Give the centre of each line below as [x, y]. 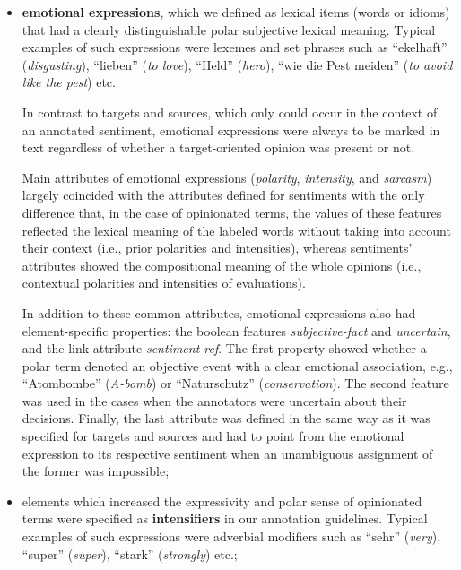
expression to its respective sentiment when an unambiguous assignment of [227, 453]
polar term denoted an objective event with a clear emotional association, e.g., [237, 365]
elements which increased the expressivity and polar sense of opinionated [222, 501]
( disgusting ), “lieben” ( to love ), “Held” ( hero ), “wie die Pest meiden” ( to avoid [237, 64]
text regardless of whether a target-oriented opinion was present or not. [218, 147]
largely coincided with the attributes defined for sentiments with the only [223, 195]
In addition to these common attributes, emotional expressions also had [219, 312]
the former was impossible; [96, 471]
